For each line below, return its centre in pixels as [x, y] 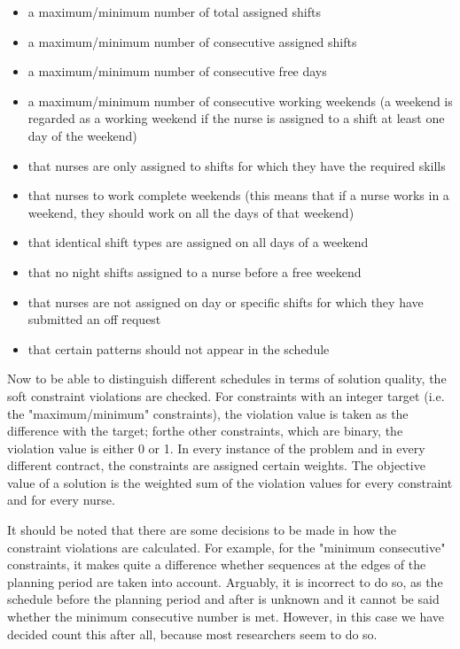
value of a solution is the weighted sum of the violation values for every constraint [230, 482]
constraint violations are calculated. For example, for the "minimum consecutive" [226, 547]
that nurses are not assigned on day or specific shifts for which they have [226, 301]
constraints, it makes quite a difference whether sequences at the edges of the [217, 564]
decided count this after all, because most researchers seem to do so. [192, 634]
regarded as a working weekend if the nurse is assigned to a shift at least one [236, 118]
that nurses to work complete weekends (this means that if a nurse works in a [238, 195]
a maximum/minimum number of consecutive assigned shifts [192, 41]
